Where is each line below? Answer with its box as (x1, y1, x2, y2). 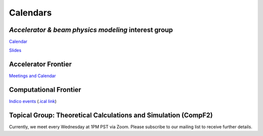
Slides (9, 48, 21, 53)
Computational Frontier (9, 85, 81, 94)
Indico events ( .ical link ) (9, 99, 57, 104)
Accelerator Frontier (9, 60, 72, 68)
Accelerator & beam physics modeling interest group (9, 26, 173, 34)
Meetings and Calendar (9, 73, 56, 79)
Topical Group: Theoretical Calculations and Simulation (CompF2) (9, 111, 213, 119)
